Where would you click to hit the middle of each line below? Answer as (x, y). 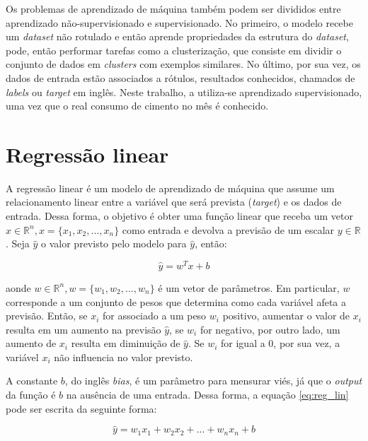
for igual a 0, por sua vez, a (281, 343)
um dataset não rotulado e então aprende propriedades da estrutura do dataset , (177, 36)
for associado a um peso (155, 316)
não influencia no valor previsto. (123, 357)
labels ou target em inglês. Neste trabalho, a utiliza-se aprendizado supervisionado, (184, 92)
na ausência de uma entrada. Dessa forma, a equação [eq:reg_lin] (207, 395)
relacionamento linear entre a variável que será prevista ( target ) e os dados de (174, 202)
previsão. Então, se (47, 316)
